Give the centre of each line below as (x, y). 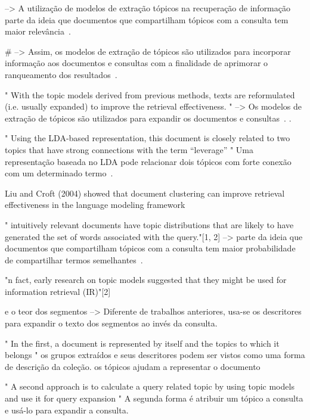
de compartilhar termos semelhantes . (74, 259)
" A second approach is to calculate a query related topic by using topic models (150, 386)
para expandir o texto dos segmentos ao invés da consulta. (111, 323)
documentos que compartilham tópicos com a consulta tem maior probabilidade (150, 248)
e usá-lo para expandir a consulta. (67, 410)
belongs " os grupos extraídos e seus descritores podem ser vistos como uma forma (155, 355)
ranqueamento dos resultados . (61, 74)
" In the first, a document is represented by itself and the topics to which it (142, 343)
